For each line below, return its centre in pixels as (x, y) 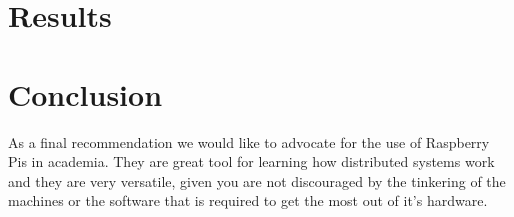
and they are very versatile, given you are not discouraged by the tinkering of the (257, 180)
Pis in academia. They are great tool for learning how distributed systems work (251, 161)
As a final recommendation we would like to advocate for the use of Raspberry (249, 141)
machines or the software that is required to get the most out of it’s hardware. (248, 200)
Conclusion (85, 93)
